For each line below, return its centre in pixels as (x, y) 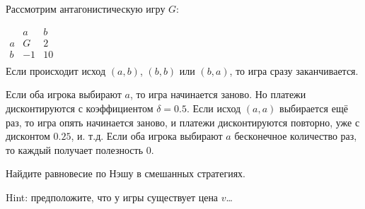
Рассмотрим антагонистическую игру (86, 8)
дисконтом (28, 136)
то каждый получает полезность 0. (80, 149)
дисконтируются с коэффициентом (80, 108)
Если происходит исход (56, 70)
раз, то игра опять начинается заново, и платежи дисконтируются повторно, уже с (183, 122)
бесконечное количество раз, (296, 136)
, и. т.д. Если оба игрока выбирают (147, 136)
